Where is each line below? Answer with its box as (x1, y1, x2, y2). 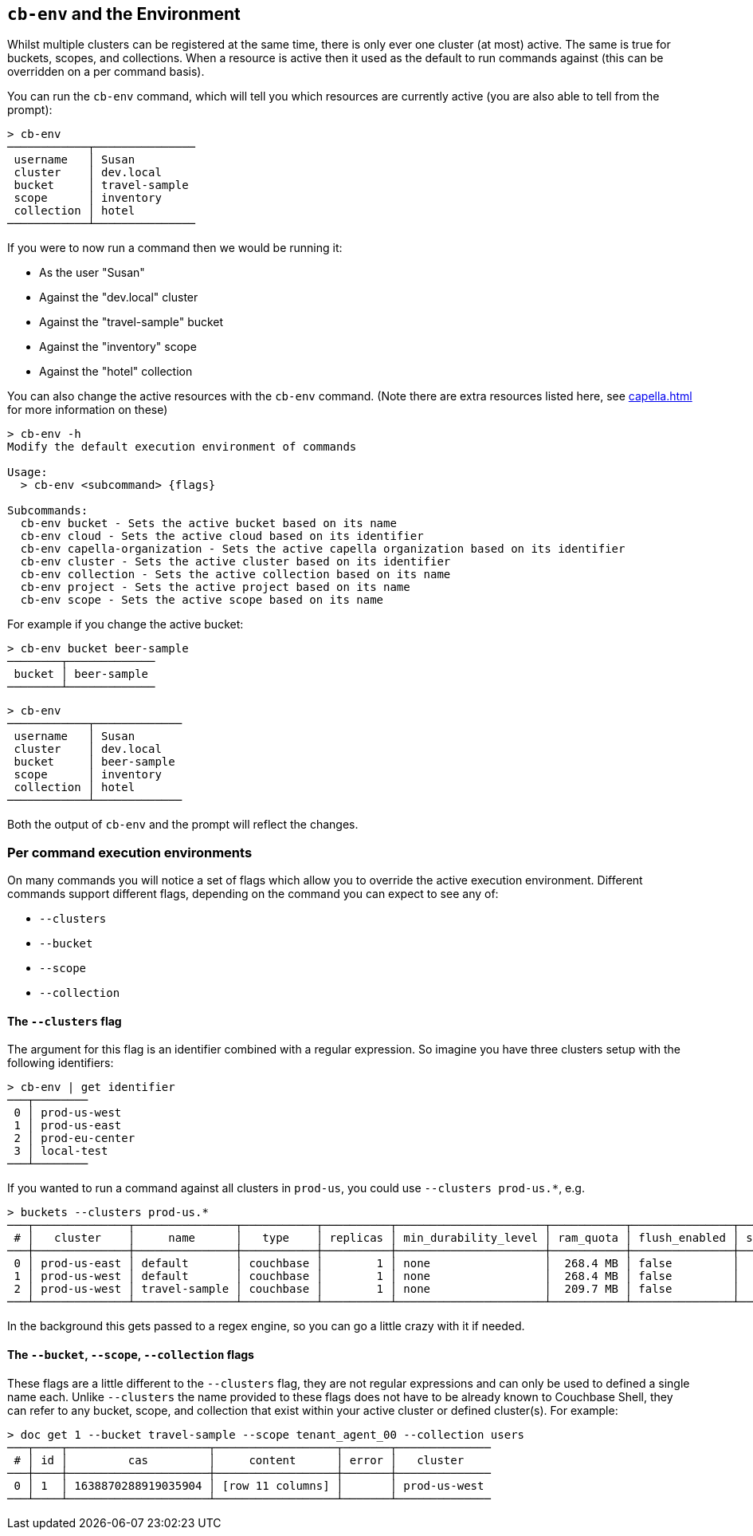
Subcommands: (7, 504, 88, 518)
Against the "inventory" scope (39, 340, 197, 354)
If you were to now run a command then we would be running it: (7, 241, 343, 255)
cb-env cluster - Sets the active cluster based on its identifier (20, 555, 451, 569)
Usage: (7, 466, 48, 479)
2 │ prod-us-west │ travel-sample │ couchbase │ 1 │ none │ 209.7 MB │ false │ (14, 1282, 739, 1296)
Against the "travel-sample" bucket (39, 315, 224, 329)
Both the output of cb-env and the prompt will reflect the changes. (7, 817, 359, 832)
